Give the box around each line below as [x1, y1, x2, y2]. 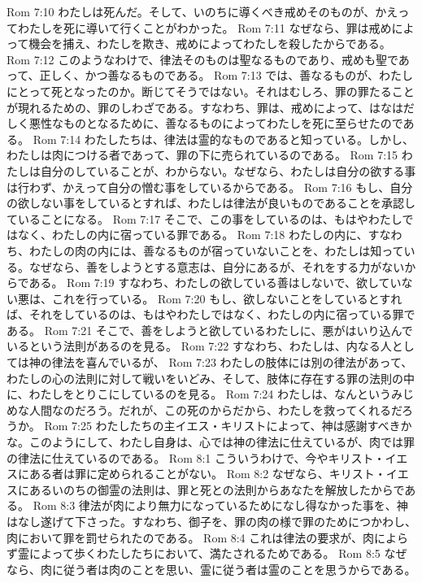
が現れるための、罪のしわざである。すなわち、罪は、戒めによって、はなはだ [7, 98, 415, 115]
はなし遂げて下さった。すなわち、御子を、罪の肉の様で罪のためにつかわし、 [7, 513, 416, 529]
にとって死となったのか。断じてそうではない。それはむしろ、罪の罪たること [7, 82, 415, 99]
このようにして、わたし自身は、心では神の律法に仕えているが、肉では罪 [28, 433, 415, 450]
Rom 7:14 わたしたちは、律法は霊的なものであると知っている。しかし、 [33, 130, 415, 147]
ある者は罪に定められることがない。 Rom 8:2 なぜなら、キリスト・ [28, 465, 386, 482]
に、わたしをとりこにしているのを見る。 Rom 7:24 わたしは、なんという [7, 385, 392, 402]
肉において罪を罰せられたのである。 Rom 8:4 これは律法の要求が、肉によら [7, 529, 409, 546]
